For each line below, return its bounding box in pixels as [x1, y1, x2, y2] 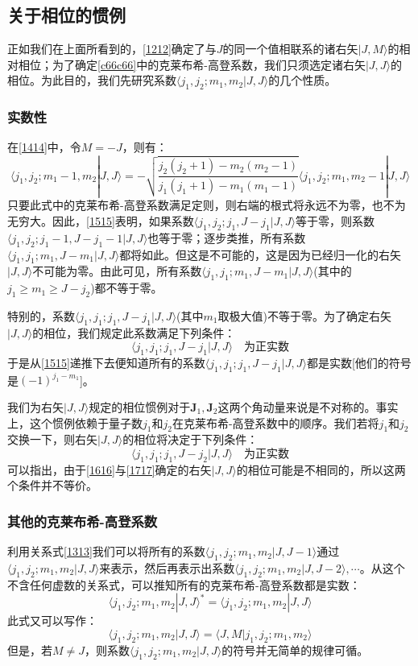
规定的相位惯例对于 [89, 399, 191, 416]
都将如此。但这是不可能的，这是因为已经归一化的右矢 [119, 246, 402, 263]
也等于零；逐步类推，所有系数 [147, 229, 306, 246]
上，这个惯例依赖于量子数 [7, 414, 143, 431]
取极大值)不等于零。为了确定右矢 [217, 307, 391, 324]
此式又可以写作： [7, 612, 97, 629]
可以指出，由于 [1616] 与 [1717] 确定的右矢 [7, 461, 212, 478]
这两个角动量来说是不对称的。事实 [217, 399, 399, 416]
